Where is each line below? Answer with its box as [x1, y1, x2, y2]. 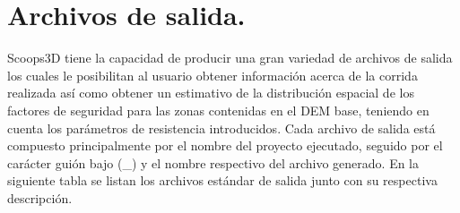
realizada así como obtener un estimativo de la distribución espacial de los [7, 83, 414, 102]
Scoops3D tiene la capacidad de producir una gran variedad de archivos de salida [7, 48, 453, 67]
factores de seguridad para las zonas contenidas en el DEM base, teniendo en [7, 100, 430, 119]
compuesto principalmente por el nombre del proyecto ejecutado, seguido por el [7, 136, 443, 155]
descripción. [7, 188, 73, 207]
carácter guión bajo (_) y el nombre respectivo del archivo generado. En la [7, 153, 420, 172]
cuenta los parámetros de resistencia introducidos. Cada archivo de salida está [7, 118, 436, 137]
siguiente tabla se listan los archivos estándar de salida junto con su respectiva [7, 171, 438, 190]
